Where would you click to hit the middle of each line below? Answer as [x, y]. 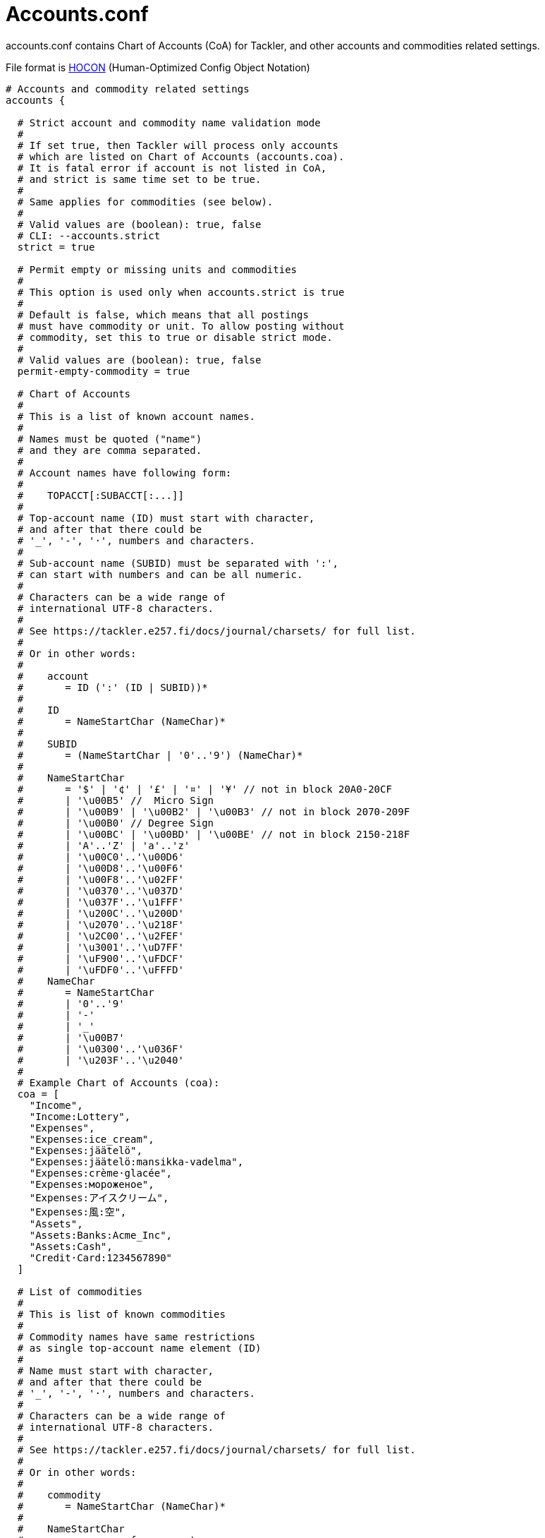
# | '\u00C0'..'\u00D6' [100, 857]
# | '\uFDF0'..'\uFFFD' [100, 969]
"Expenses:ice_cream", [92, 1139]
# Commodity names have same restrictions [136, 1336]
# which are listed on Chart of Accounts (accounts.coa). [181, 156]
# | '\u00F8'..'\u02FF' [100, 879]
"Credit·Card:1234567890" [101, 1257]
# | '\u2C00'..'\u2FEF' [100, 936]
